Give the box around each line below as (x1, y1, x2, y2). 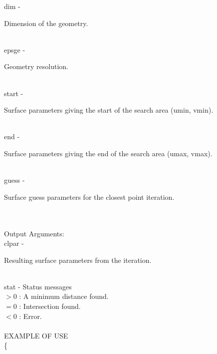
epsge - (4, 44, 25, 55)
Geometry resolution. (4, 61, 68, 72)
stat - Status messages (4, 281, 72, 291)
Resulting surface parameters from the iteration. (4, 254, 152, 265)
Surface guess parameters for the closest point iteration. (4, 191, 175, 202)
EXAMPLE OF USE (4, 330, 68, 340)
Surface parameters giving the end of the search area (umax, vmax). (4, 148, 213, 158)
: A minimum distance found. (19, 291, 109, 301)
